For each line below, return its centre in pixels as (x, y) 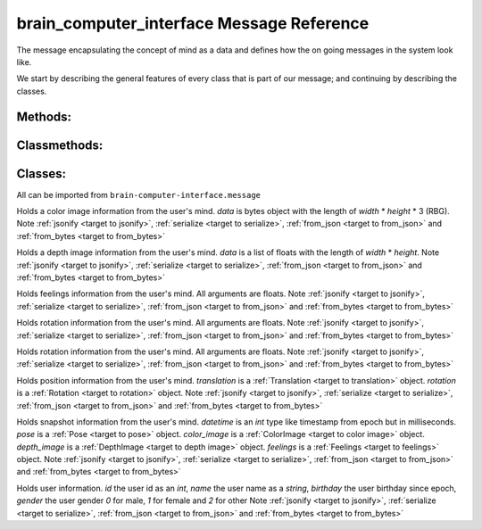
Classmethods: (60, 145)
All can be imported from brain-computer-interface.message (139, 194)
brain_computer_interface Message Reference (193, 23)
